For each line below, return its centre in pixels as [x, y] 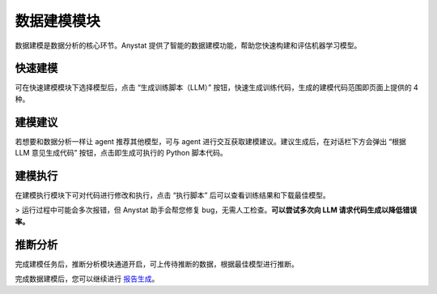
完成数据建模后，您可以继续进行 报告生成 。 [87, 279]
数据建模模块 [58, 21]
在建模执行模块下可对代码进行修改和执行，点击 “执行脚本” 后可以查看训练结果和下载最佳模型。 [173, 195]
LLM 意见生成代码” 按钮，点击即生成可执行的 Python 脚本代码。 [121, 153]
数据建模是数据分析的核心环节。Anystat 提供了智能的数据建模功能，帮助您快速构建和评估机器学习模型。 [188, 45]
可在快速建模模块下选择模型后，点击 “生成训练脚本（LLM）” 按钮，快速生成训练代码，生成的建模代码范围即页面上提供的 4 [216, 87]
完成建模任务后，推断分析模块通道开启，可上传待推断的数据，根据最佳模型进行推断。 [157, 264]
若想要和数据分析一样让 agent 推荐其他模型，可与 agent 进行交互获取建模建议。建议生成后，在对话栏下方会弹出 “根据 [210, 141]
